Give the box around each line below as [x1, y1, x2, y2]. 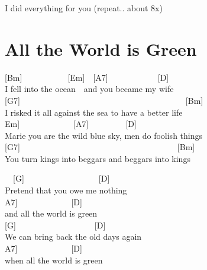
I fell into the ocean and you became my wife [5, 82, 174, 95]
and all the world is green [5, 207, 98, 220]
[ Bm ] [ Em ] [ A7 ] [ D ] [5, 71, 169, 83]
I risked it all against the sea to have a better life [5, 106, 183, 118]
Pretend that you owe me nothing [5, 184, 127, 196]
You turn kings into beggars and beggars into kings [5, 152, 190, 164]
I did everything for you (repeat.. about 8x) [5, 2, 163, 14]
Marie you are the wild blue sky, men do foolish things [5, 129, 202, 141]
